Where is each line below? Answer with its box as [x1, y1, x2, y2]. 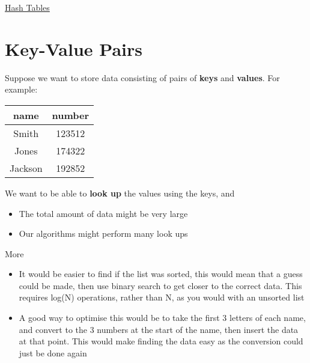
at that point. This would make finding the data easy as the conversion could [19, 335, 303, 347]
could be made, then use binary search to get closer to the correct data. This [19, 279, 302, 291]
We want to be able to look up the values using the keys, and [5, 186, 235, 199]
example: [5, 83, 38, 96]
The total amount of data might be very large [19, 207, 188, 219]
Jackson [10, 160, 43, 175]
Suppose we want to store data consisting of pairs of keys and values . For [5, 71, 280, 84]
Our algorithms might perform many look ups [19, 227, 188, 240]
